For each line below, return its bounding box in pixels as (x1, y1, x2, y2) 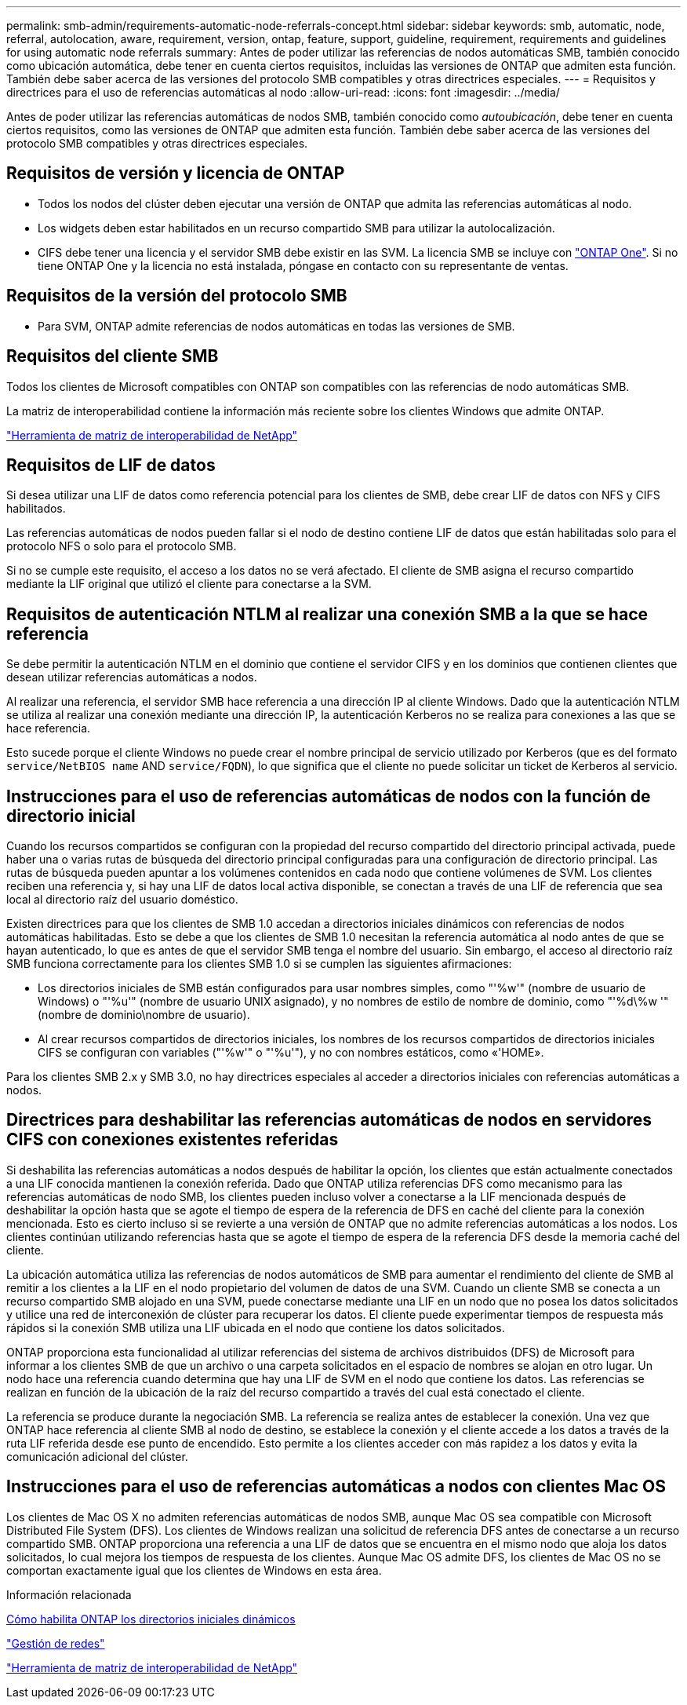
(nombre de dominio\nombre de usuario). (38, 1008, 250, 1022)
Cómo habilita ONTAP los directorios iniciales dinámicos (6, 1612, 296, 1626)
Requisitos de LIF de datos (6, 455, 216, 475)
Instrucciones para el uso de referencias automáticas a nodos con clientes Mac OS (6, 1477, 667, 1497)
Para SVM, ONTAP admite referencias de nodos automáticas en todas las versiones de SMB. (38, 319, 515, 333)
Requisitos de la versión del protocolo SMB (6, 286, 347, 306)
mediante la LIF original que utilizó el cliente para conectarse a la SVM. (6, 577, 372, 591)
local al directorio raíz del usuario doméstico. (6, 893, 238, 907)
